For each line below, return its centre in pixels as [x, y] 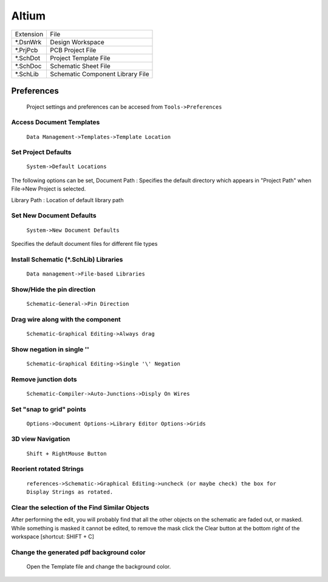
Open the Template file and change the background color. [99, 566]
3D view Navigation [41, 439]
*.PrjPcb [26, 50]
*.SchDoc [28, 66]
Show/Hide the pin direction [53, 289]
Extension [29, 34]
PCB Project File [73, 50]
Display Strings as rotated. [70, 492]
